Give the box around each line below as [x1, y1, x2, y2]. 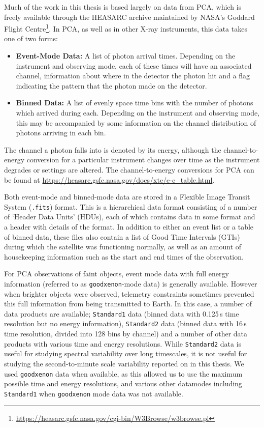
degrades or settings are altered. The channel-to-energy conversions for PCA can [4, 164, 254, 175]
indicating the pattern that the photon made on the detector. [16, 80, 207, 91]
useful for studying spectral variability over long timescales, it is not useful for [4, 348, 247, 359]
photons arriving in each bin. [16, 127, 106, 138]
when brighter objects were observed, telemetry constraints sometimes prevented [4, 288, 254, 299]
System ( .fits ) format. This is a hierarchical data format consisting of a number [4, 201, 257, 212]
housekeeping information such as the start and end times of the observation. [4, 251, 244, 262]
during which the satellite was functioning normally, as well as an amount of [4, 241, 242, 252]
